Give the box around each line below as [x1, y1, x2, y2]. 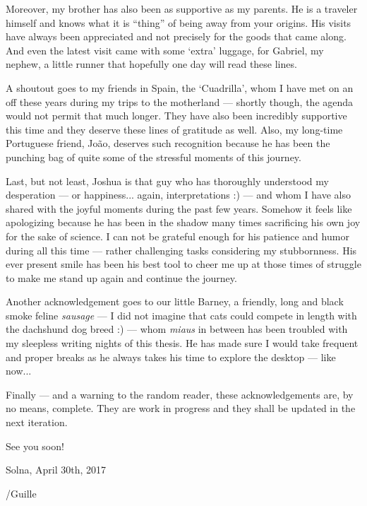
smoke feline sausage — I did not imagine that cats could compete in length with [6, 307, 357, 322]
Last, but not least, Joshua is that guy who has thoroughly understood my [6, 173, 329, 188]
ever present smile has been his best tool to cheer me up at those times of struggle [6, 257, 361, 271]
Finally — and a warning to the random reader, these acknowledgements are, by [6, 387, 354, 401]
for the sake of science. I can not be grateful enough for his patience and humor [6, 228, 349, 243]
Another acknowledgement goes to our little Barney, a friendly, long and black [6, 294, 344, 309]
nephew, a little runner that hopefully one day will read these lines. [6, 57, 297, 71]
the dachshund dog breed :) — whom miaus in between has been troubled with [6, 322, 348, 336]
